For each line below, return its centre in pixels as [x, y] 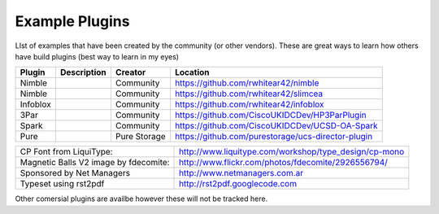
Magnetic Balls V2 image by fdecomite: [95, 163]
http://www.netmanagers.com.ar [241, 173]
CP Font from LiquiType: [66, 152]
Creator [130, 72]
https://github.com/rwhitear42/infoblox [250, 104]
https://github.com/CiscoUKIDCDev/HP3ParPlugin [271, 116]
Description [83, 72]
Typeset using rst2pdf [62, 184]
